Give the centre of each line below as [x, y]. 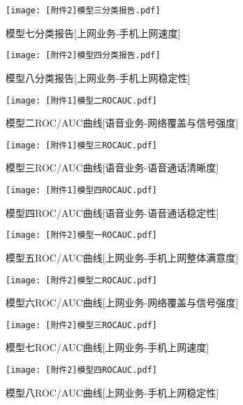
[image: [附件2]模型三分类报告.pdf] [83, 10]
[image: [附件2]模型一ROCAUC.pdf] [81, 235]
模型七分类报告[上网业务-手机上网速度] [93, 33]
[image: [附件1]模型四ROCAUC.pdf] [81, 190]
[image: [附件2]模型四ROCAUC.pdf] [81, 370]
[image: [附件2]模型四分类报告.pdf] [83, 56]
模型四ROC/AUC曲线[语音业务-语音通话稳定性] [112, 212]
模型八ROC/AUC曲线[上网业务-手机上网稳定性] [112, 392]
